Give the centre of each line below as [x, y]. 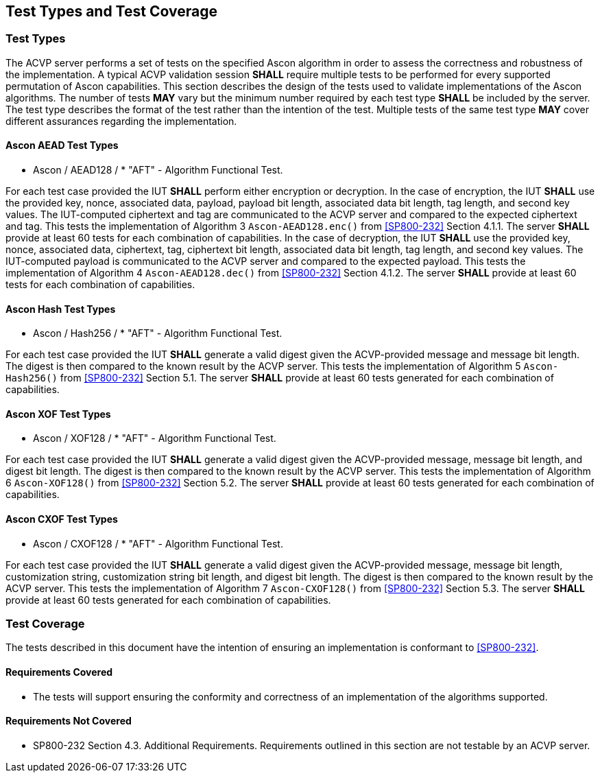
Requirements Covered [59, 672]
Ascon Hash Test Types [61, 309]
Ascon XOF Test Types [58, 414]
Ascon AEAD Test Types [62, 145]
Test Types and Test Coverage [111, 11]
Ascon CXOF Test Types [62, 519]
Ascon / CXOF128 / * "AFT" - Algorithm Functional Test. [158, 543]
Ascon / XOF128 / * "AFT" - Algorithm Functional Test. [155, 438]
